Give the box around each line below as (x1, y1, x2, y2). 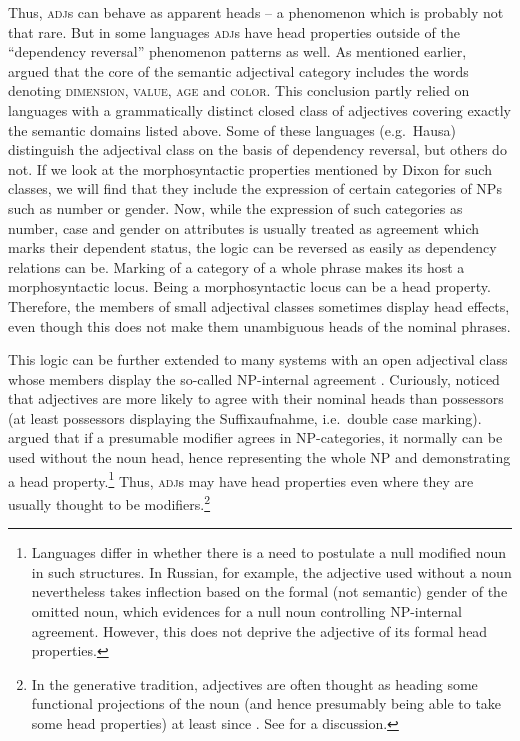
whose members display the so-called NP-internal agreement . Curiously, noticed (8, 368, 500, 389)
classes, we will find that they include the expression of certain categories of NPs (8, 178, 502, 199)
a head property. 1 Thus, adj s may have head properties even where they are (8, 467, 474, 491)
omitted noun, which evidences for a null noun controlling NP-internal (31, 600, 462, 621)
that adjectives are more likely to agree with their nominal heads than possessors (8, 388, 504, 409)
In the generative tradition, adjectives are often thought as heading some (31, 673, 478, 694)
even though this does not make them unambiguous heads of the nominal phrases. (8, 315, 511, 336)
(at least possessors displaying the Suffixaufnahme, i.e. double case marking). (8, 407, 482, 428)
